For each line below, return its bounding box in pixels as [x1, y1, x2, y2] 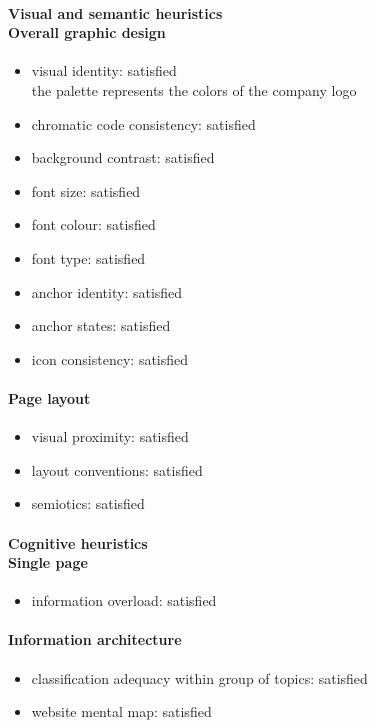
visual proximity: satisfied [31, 426, 189, 447]
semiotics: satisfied [31, 493, 145, 514]
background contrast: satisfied [31, 147, 215, 168]
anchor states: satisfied [31, 315, 171, 336]
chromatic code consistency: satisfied [31, 113, 256, 134]
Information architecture [8, 629, 182, 650]
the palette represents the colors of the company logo [31, 79, 357, 100]
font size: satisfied [31, 180, 141, 201]
